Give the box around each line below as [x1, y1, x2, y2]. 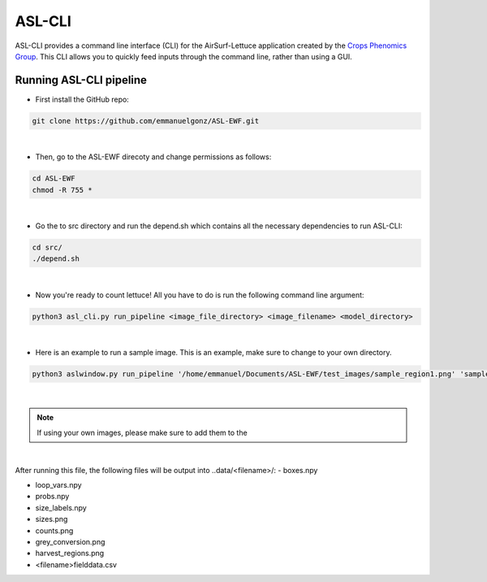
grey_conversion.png [35, 536, 106, 546]
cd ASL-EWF [32, 174, 75, 183]
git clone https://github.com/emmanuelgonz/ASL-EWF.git [32, 116, 260, 125]
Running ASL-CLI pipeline [15, 73, 148, 87]
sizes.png [35, 515, 68, 524]
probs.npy [35, 492, 70, 502]
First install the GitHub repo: [35, 94, 129, 104]
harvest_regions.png [35, 549, 105, 558]
